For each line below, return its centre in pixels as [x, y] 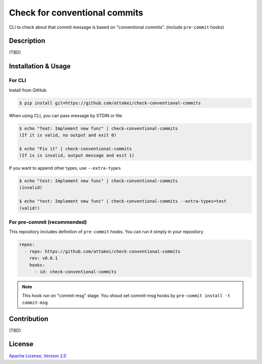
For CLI [17, 80]
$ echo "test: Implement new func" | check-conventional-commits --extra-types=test [123, 201]
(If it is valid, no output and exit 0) [68, 135]
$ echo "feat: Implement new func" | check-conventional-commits [98, 128]
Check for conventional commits [76, 13]
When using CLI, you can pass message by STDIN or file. [66, 115]
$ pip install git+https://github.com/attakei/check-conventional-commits [110, 103]
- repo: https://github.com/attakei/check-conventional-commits [102, 251]
